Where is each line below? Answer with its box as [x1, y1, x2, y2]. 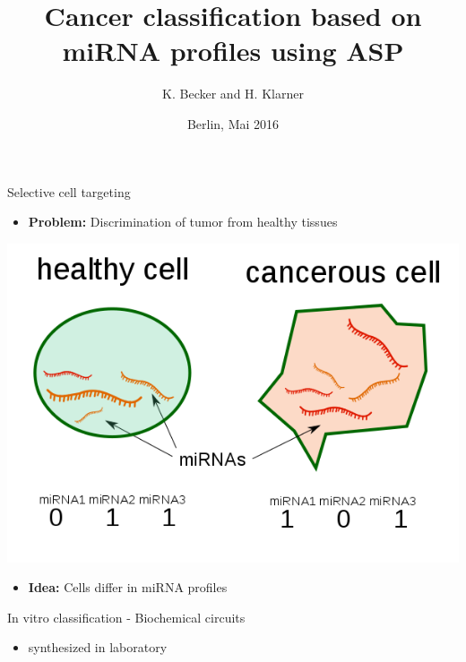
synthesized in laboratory [28, 638, 168, 657]
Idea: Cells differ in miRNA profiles [28, 578, 228, 597]
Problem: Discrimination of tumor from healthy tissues [28, 212, 338, 231]
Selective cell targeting [7, 182, 131, 201]
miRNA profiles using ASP [62, 32, 404, 69]
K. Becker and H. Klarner [162, 84, 304, 103]
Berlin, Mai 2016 [186, 114, 280, 133]
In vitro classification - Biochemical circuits [7, 607, 246, 626]
